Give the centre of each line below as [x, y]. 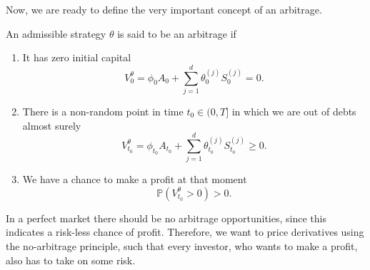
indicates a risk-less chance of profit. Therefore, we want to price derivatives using [185, 232]
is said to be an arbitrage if [177, 33]
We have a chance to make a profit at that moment [135, 179]
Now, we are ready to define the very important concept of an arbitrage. [164, 9]
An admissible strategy [56, 33]
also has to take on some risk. [71, 260]
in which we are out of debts [294, 111]
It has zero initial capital [77, 57]
